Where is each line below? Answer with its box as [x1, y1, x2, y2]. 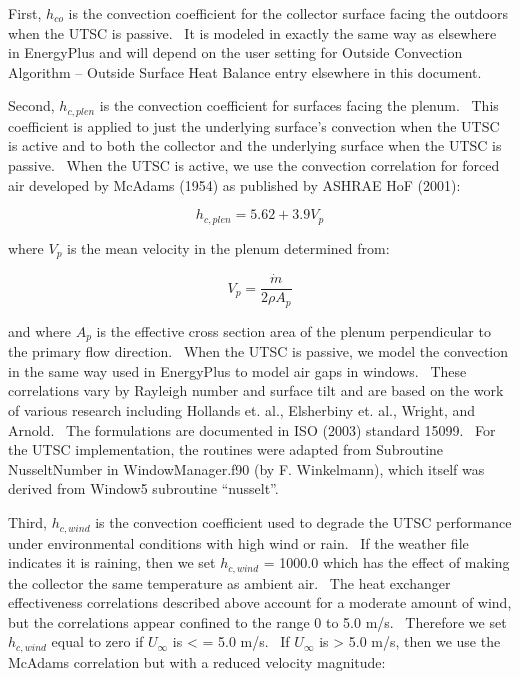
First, [8, 3, 42, 23]
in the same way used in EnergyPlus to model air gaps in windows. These [8, 360, 467, 381]
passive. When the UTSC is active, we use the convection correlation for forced [8, 155, 500, 176]
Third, [8, 512, 47, 533]
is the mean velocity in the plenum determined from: [67, 237, 390, 258]
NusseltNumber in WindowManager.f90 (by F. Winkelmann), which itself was [8, 458, 485, 479]
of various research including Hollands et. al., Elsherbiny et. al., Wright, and [8, 400, 476, 421]
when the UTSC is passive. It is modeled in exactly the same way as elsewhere [8, 22, 497, 43]
